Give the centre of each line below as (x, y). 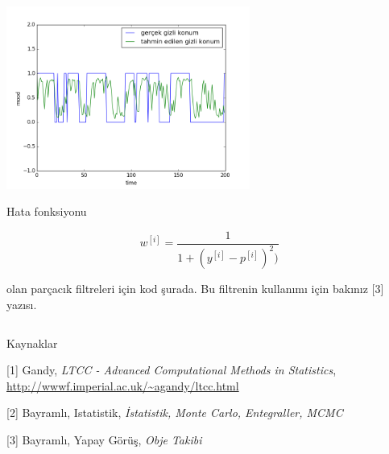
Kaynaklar (32, 343)
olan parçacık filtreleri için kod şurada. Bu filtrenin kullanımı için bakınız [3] (195, 289)
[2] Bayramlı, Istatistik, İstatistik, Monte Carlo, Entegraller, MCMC (175, 413)
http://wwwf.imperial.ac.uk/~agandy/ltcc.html (123, 385)
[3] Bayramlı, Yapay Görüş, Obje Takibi (104, 439)
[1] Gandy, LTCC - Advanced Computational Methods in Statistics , (172, 370)
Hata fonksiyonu (47, 211)
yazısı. (22, 304)
